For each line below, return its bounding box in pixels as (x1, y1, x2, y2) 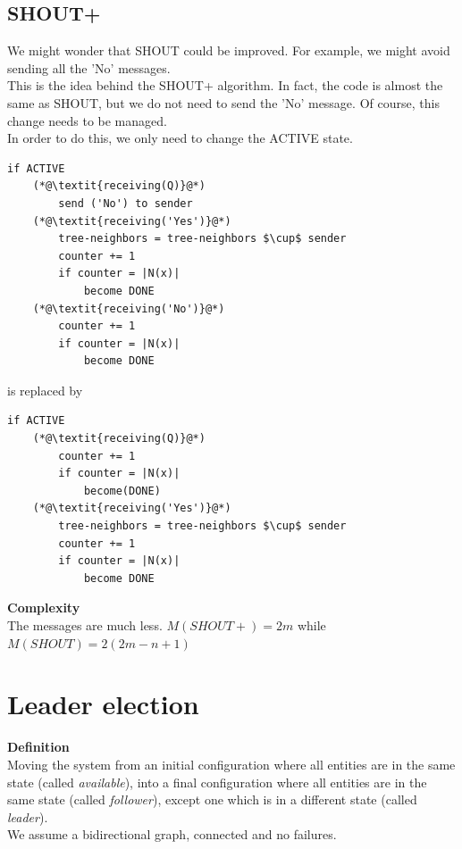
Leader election (7, 686, 199, 722)
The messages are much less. (7, 616, 163, 635)
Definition (7, 737, 70, 756)
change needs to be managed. (7, 111, 167, 129)
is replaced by (7, 380, 83, 399)
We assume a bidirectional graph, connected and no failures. (7, 825, 337, 844)
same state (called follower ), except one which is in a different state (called (7, 790, 417, 809)
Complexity (7, 598, 80, 617)
